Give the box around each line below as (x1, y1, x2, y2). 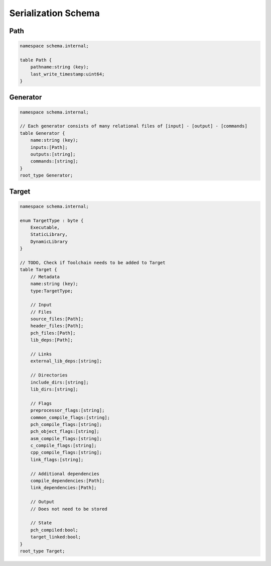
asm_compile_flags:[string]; (30, 435, 102, 441)
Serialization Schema (9, 8, 100, 19)
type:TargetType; (30, 288, 73, 294)
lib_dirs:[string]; (30, 386, 79, 392)
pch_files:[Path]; (30, 330, 76, 336)
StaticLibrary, (30, 232, 68, 237)
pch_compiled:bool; (30, 527, 79, 533)
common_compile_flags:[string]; (30, 415, 110, 420)
